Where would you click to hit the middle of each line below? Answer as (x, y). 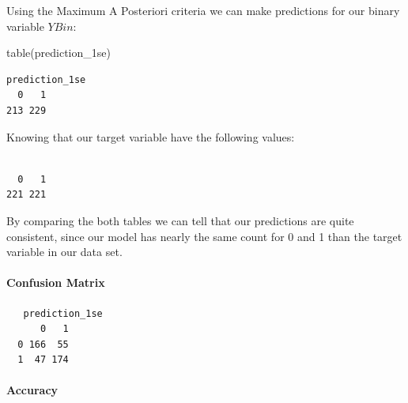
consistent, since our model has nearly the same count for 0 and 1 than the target (204, 236)
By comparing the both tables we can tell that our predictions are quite (180, 220)
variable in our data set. (64, 252)
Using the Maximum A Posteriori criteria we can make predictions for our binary (203, 10)
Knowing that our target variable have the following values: (151, 136)
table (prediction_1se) (59, 53)
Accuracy (32, 390)
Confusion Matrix (56, 282)
